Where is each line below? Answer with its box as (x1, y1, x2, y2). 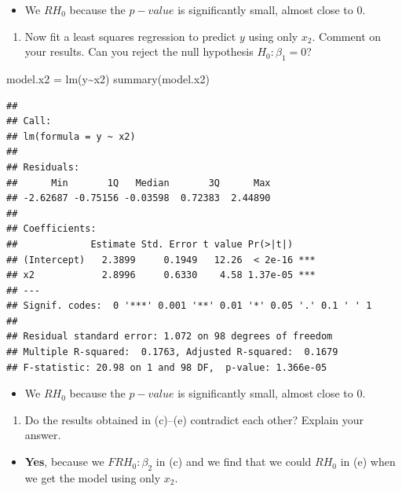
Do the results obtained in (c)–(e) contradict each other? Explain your (24, 411, 364, 427)
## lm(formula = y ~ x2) (6, 130, 136, 142)
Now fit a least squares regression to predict (24, 27, 236, 44)
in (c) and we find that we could (155, 453, 312, 470)
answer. (24, 427, 61, 443)
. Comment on (312, 27, 382, 44)
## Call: (6, 115, 52, 127)
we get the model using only (24, 469, 161, 486)
